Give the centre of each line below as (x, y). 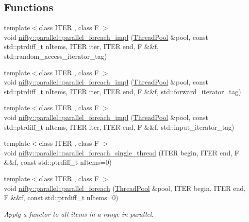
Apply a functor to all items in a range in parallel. (79, 213)
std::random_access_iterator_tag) (56, 56)
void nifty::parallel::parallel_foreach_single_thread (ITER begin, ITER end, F (122, 152)
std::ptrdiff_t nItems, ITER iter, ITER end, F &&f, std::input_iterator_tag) (119, 127)
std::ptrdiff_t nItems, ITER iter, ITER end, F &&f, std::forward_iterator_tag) (123, 91)
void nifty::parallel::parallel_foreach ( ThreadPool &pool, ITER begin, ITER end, (125, 188)
